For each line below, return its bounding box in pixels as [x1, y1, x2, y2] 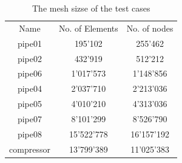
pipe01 [17, 36, 42, 49]
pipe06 [17, 67, 42, 80]
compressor [9, 142, 50, 155]
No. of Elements [58, 21, 118, 34]
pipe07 [17, 112, 42, 125]
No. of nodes [126, 21, 174, 34]
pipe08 [17, 127, 42, 140]
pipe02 [17, 52, 42, 64]
